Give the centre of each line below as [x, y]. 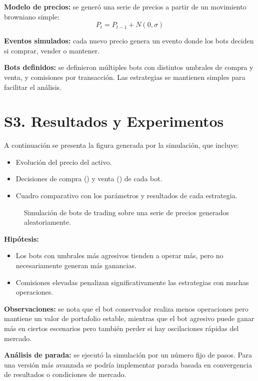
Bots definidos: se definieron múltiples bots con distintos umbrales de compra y [129, 67]
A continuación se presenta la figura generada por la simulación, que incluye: [121, 145]
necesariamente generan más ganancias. [76, 265]
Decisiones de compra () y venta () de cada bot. [89, 179]
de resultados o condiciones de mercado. [65, 374]
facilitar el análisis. [33, 87]
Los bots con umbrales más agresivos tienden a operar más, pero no [119, 255]
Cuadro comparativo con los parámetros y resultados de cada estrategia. [126, 195]
